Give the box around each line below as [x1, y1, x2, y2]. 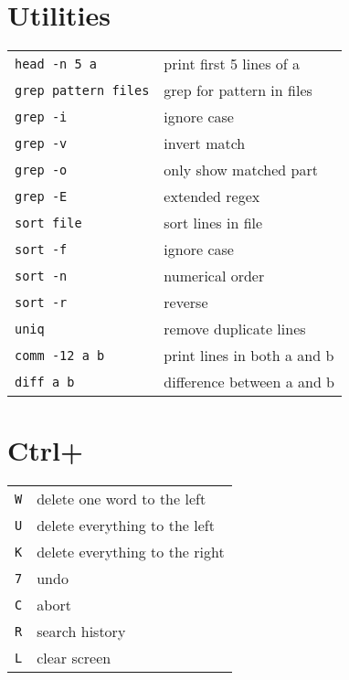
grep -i [15, 109, 68, 124]
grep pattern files [15, 82, 150, 98]
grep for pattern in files [164, 80, 312, 101]
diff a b [15, 374, 75, 389]
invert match [164, 133, 246, 154]
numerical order [164, 265, 265, 287]
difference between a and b [164, 371, 335, 393]
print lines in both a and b [164, 345, 334, 367]
